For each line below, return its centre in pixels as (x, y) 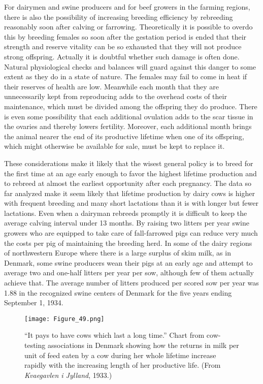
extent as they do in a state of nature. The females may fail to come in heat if (126, 76)
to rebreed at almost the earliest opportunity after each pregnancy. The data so (128, 183)
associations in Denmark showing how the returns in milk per (143, 345)
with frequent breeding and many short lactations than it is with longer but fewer (131, 203)
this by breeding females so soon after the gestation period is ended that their (125, 36)
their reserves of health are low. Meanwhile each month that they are (112, 86)
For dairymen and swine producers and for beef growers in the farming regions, (127, 7)
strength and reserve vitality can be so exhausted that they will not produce (123, 46)
